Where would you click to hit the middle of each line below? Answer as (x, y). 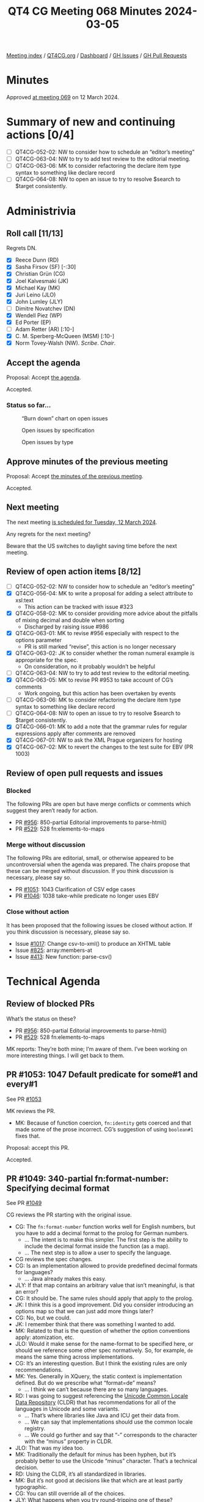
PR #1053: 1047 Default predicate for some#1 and (102, 1075)
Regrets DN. (22, 248)
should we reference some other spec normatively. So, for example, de (104, 1350)
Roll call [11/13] (35, 233)
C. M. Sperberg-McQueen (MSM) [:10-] (65, 336)
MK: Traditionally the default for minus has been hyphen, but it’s (96, 1455)
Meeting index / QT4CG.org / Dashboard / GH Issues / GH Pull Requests (97, 56)
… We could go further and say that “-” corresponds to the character (111, 1435)
